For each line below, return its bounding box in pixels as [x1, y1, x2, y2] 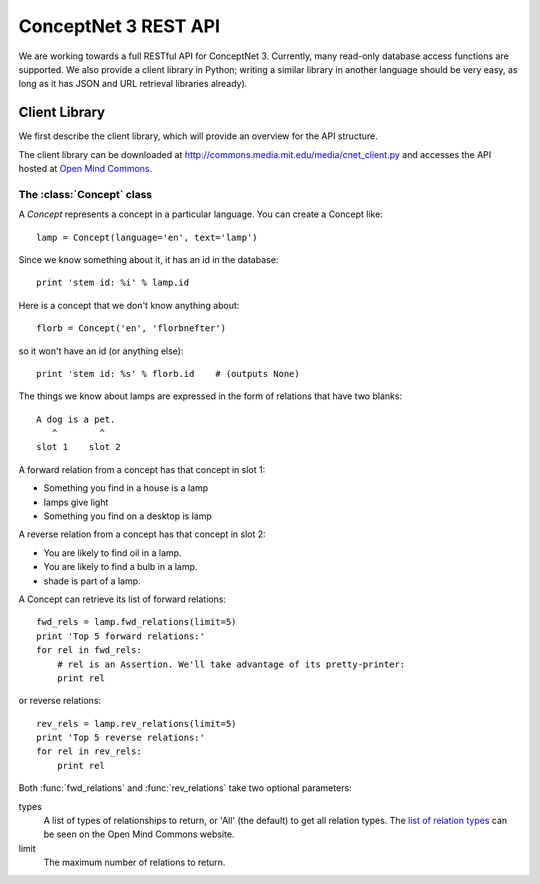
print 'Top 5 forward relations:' [36, 630, 205, 642]
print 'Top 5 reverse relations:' [36, 732, 205, 744]
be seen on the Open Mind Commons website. [43, 828, 235, 840]
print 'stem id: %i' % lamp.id [36, 277, 190, 289]
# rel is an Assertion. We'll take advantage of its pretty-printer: [56, 658, 406, 670]
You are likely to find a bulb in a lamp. [43, 561, 198, 573]
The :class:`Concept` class [18, 187, 153, 201]
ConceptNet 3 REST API [18, 15, 220, 37]
